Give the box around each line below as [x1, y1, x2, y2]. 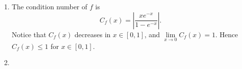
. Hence [215, 29, 238, 39]
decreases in [74, 29, 111, 39]
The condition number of [11, 1, 88, 11]
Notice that [11, 29, 47, 39]
